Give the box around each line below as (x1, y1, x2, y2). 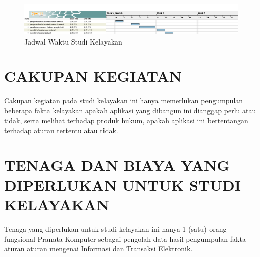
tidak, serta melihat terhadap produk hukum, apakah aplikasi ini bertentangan (4, 115, 248, 125)
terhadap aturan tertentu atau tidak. (4, 125, 118, 136)
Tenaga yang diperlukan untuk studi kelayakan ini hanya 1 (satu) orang (4, 224, 227, 234)
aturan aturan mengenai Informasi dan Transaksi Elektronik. (4, 243, 193, 254)
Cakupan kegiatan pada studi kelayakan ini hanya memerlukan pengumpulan (4, 95, 243, 106)
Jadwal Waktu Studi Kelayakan (24, 36, 122, 47)
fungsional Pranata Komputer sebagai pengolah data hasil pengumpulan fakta (4, 233, 246, 244)
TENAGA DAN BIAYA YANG (4, 154, 230, 175)
